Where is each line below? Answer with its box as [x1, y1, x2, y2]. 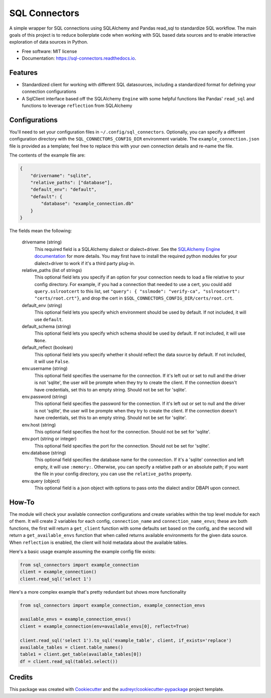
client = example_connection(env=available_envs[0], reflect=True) [20, 623, 190, 629]
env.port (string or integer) [22, 436, 77, 442]
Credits [9, 673, 33, 682]
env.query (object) [22, 478, 60, 484]
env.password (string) [22, 393, 67, 399]
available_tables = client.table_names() [20, 644, 123, 650]
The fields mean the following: [9, 227, 72, 233]
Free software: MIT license [22, 48, 77, 54]
